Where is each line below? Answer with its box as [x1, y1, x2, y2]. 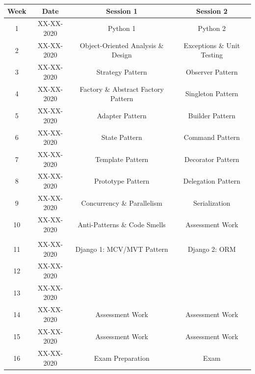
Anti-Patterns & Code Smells [77, 219, 166, 230]
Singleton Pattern [185, 88, 238, 99]
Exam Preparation [94, 352, 150, 363]
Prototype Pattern [94, 176, 150, 186]
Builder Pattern [188, 110, 235, 120]
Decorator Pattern [184, 154, 239, 164]
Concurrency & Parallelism [81, 197, 162, 208]
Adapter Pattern [97, 110, 147, 120]
